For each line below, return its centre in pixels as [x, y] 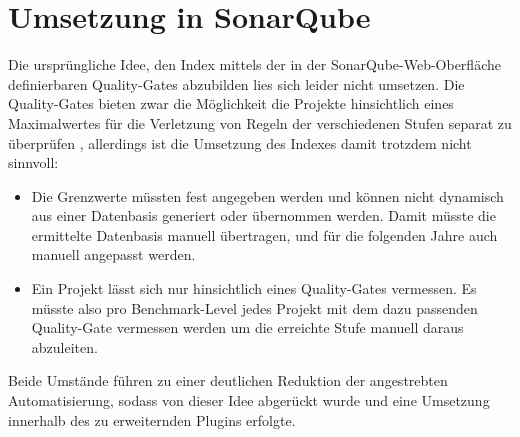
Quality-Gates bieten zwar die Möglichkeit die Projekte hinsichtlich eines [231, 103]
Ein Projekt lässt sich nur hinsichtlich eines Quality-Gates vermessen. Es [254, 288]
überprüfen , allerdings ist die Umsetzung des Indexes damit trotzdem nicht [240, 142]
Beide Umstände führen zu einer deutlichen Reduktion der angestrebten [228, 380]
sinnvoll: [33, 162]
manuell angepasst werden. [113, 254]
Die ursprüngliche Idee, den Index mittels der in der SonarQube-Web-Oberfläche [254, 64]
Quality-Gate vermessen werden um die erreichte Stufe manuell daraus [247, 327]
